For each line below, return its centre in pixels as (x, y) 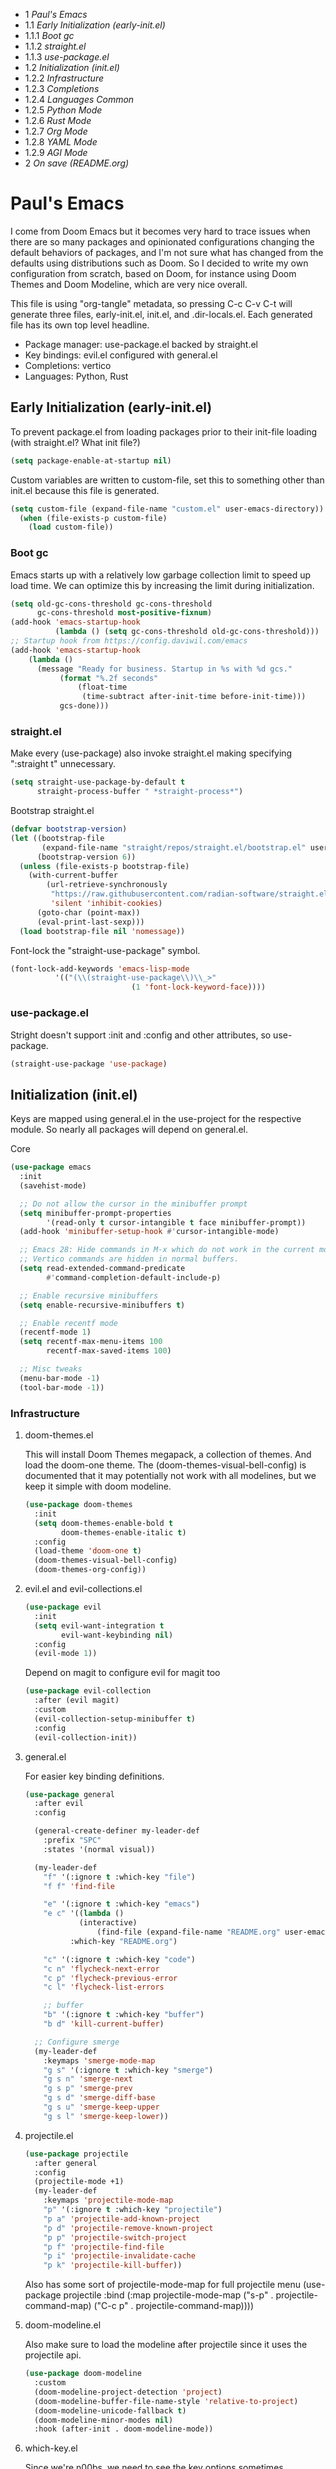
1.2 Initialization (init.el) (72, 67)
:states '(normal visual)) (99, 1849)
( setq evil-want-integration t (99, 1625)
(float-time (102, 687)
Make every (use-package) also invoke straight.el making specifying (151, 753)
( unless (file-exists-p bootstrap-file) (104, 866)
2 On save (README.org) (77, 163)
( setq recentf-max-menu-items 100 (91, 1342)
